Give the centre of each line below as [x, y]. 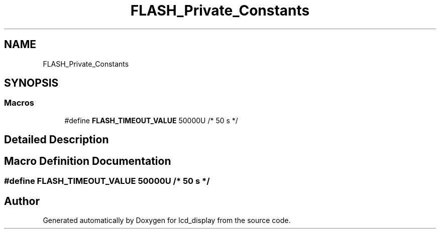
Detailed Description [57, 140]
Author [22, 201]
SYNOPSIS [31, 83]
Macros [19, 103]
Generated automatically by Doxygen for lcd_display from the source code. [167, 220]
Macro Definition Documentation [88, 161]
